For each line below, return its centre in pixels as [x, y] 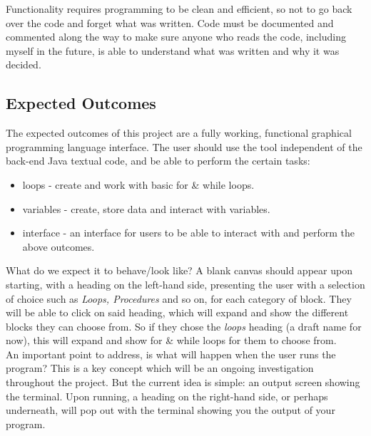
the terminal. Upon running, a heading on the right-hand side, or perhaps [167, 396]
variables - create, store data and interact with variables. [146, 208]
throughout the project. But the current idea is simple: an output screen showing [183, 382]
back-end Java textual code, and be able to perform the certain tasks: [158, 161]
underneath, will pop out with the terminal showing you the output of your [171, 410]
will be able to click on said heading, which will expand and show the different [177, 312]
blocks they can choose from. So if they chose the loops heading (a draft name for [184, 326]
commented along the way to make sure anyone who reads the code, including [176, 37]
